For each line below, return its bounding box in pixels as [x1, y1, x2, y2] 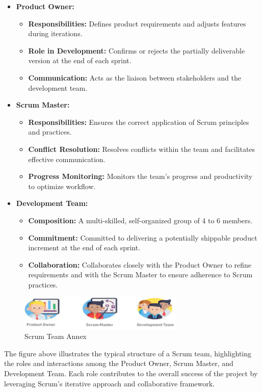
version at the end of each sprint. [28, 55, 132, 66]
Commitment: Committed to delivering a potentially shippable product [28, 232, 257, 243]
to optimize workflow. [28, 180, 96, 191]
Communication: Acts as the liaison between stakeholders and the [28, 72, 241, 83]
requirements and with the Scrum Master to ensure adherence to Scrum [28, 269, 253, 280]
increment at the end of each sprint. [28, 242, 141, 253]
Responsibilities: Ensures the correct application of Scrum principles [28, 116, 249, 127]
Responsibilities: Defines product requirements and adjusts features [28, 18, 246, 29]
